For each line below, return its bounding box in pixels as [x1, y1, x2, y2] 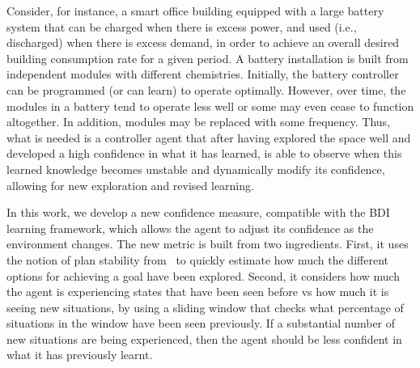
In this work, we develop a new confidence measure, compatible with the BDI [6, 204, 390, 221]
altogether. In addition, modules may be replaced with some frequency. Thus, [6, 113, 391, 130]
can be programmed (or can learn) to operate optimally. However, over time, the [6, 81, 406, 98]
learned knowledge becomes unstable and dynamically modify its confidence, [6, 160, 385, 177]
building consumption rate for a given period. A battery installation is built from [6, 49, 409, 66]
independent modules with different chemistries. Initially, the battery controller [6, 66, 399, 82]
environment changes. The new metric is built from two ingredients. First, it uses [6, 235, 409, 252]
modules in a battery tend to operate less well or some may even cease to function [6, 97, 414, 114]
